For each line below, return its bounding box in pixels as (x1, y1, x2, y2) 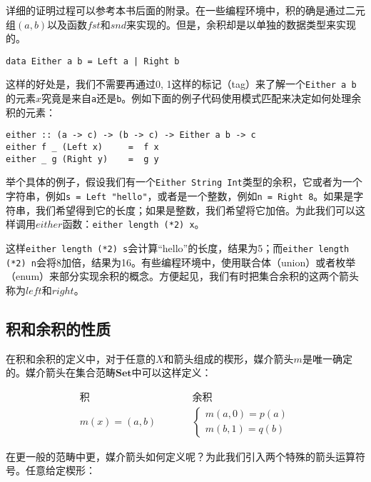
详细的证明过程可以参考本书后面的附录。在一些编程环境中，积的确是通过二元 (6, 3, 365, 17)
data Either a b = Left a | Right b (6, 56, 180, 66)
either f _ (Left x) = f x (6, 142, 159, 152)
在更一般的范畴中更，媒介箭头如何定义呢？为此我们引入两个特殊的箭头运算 (6, 448, 355, 463)
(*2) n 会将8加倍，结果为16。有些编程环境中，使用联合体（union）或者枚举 (6, 254, 356, 269)
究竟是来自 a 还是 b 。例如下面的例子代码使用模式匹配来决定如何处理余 (41, 91, 362, 106)
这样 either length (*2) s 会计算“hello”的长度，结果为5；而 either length (6, 240, 350, 255)
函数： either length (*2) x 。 (62, 216, 205, 231)
